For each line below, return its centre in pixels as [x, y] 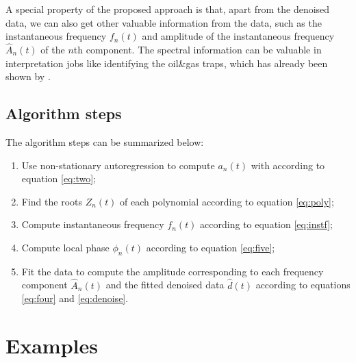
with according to [288, 165]
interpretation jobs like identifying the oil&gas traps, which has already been [167, 63]
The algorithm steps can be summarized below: [105, 141]
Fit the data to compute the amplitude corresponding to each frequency [173, 271]
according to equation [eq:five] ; [211, 247]
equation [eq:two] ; [59, 178]
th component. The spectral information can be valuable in [198, 49]
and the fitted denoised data [165, 285]
